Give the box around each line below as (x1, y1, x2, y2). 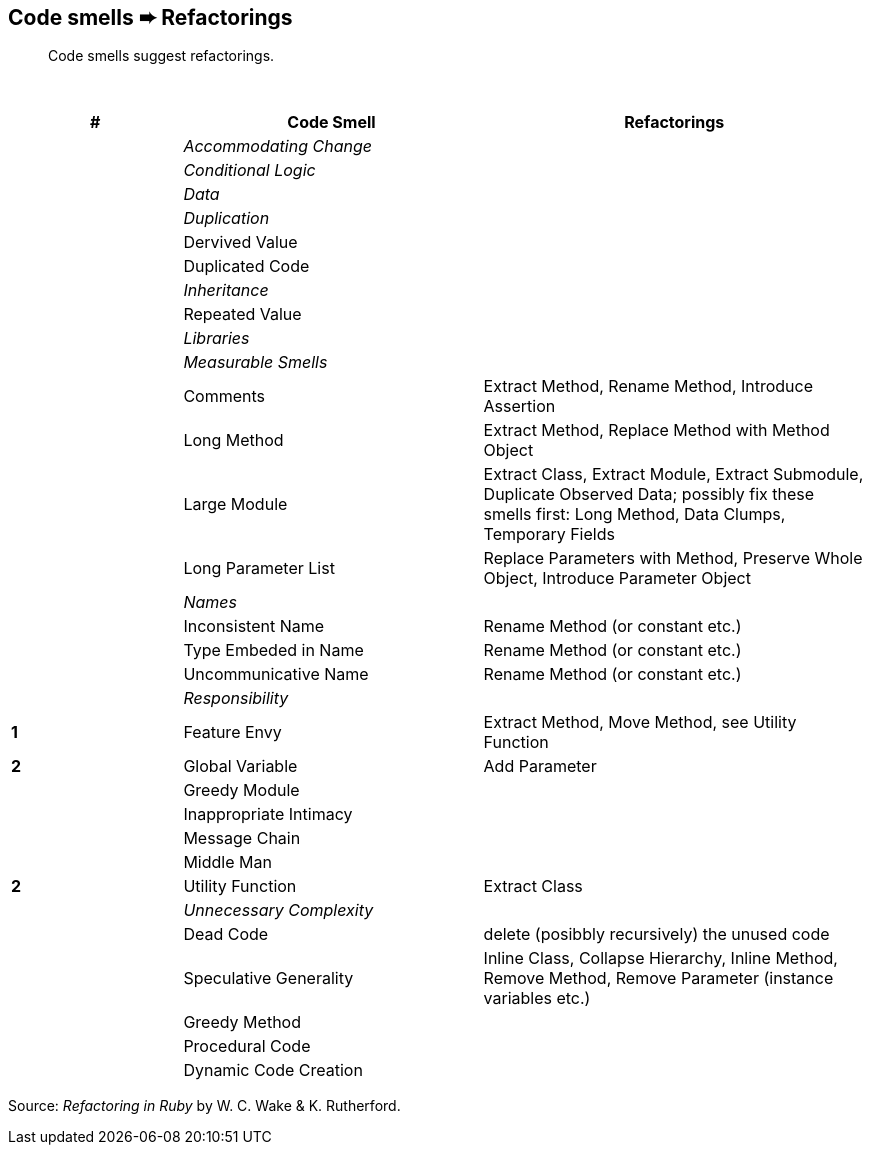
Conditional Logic (183, 160, 316, 181)
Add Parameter (483, 756, 597, 777)
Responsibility (183, 688, 289, 709)
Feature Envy (183, 722, 282, 743)
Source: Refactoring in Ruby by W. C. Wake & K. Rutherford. (8, 1097, 401, 1115)
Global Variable (183, 756, 298, 777)
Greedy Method (183, 1012, 301, 1033)
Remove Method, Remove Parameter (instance (483, 968, 834, 989)
